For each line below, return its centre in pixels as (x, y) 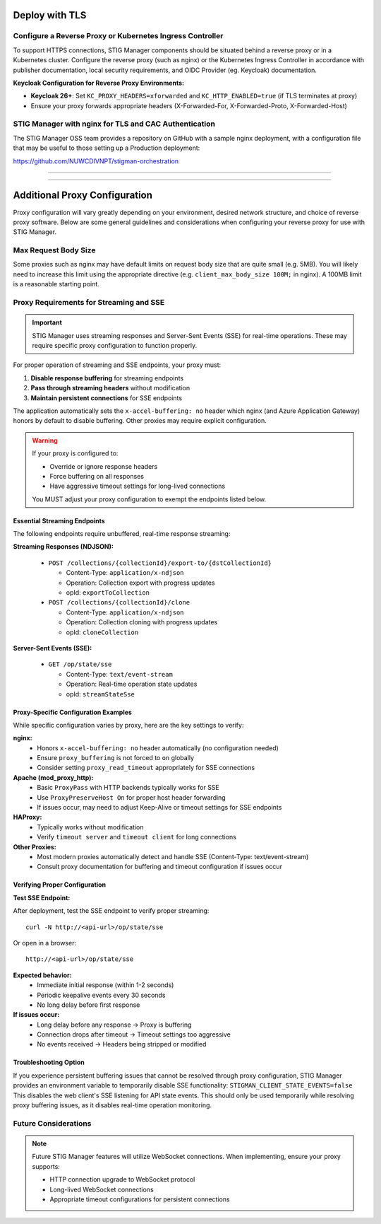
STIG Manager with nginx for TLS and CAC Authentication (114, 124)
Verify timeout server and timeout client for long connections (137, 837)
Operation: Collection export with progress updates (140, 583)
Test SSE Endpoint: (42, 897)
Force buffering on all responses (97, 476)
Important (47, 322)
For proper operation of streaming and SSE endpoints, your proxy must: (117, 365)
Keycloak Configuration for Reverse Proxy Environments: (99, 83)
